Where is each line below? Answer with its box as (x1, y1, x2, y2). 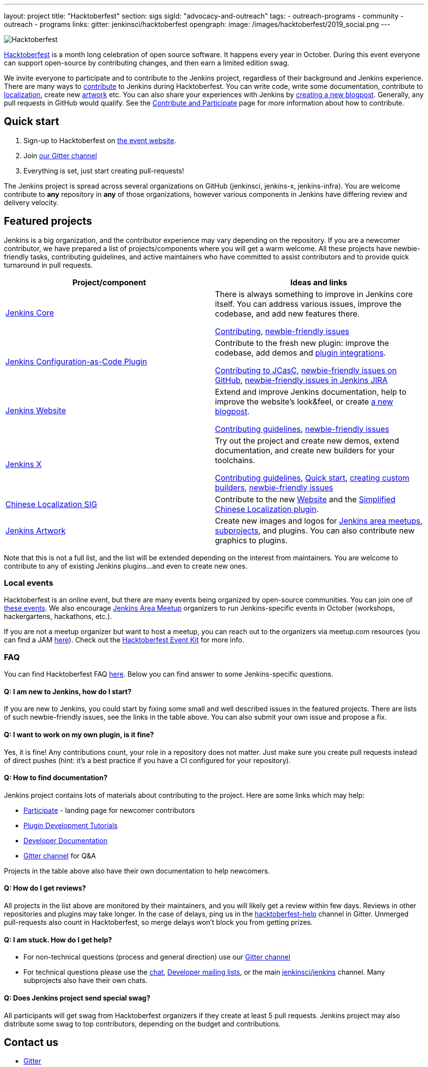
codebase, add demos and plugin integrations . (215, 347, 386, 358)
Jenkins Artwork (5, 525, 66, 535)
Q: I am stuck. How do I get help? (4, 935, 112, 944)
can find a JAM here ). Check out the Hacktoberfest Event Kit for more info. (4, 636, 244, 644)
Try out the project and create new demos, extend (215, 435, 399, 446)
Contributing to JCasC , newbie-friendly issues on (215, 365, 397, 375)
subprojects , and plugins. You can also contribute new (215, 525, 415, 535)
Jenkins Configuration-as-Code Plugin (5, 356, 147, 366)
